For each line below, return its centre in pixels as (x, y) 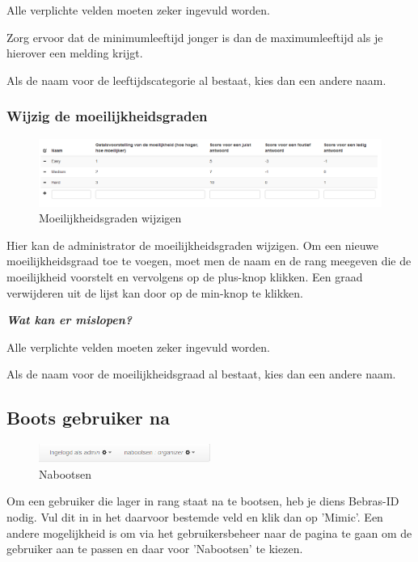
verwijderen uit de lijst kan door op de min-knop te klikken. (155, 292)
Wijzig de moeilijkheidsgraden (107, 116)
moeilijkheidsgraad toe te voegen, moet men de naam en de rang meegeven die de (209, 261)
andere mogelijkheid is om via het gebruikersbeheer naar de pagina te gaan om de (209, 532)
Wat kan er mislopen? (70, 320)
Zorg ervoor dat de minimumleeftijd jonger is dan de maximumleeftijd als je (195, 37)
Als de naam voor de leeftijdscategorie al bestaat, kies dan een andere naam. (196, 80)
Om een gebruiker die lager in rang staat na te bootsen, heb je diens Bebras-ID (203, 501)
